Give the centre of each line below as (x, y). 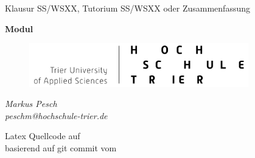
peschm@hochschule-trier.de (56, 115)
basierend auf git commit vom (61, 148)
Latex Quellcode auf (43, 136)
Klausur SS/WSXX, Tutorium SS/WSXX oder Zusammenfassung (127, 8)
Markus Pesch (31, 104)
